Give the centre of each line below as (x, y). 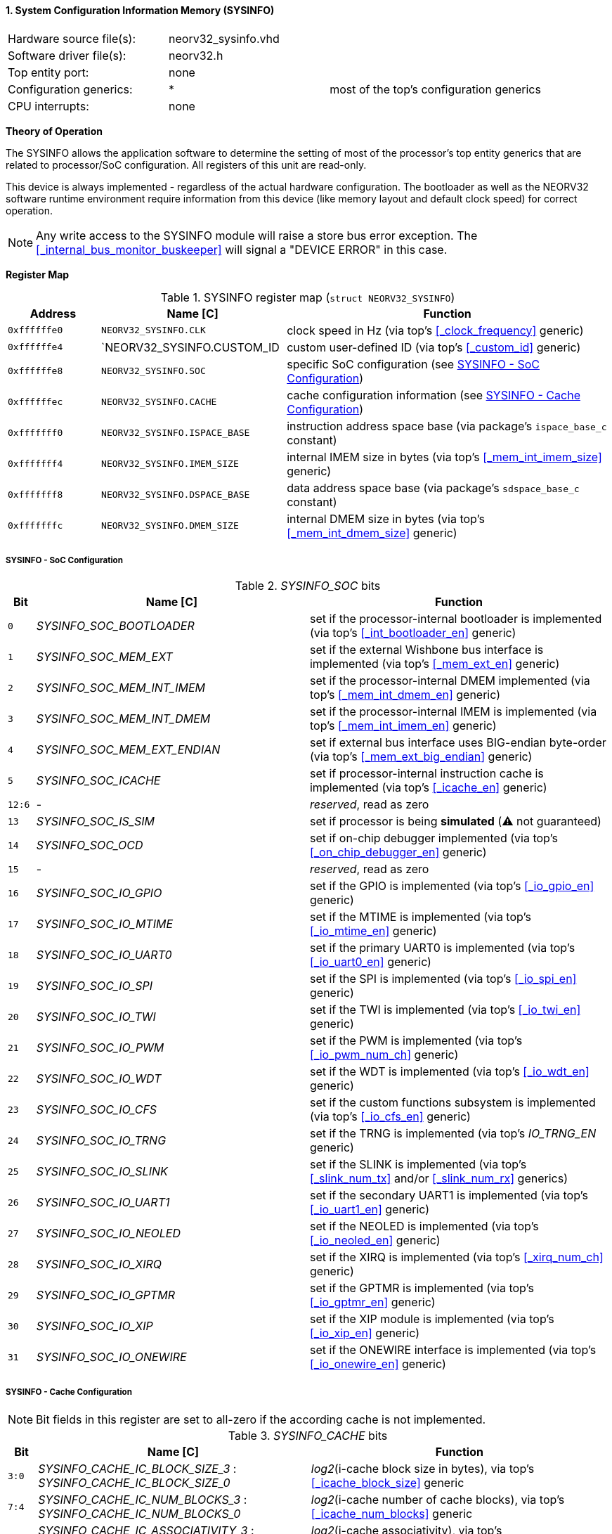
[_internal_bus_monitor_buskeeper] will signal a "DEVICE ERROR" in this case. (242, 249)
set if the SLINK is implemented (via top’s (418, 1165)
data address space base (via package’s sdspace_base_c (433, 488)
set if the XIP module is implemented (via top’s (432, 1319)
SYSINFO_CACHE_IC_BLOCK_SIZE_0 (134, 1483)
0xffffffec (35, 402)
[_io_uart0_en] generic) (370, 962)
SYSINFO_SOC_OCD (90, 845)
